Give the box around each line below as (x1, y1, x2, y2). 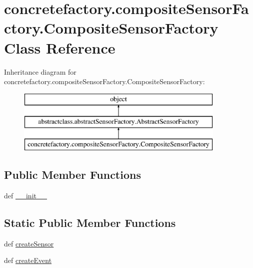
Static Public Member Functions (4, 214, 176, 230)
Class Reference (4, 37, 115, 58)
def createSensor (4, 238, 54, 248)
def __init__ (4, 190, 47, 200)
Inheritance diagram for (4, 66, 76, 77)
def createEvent (4, 255, 52, 265)
